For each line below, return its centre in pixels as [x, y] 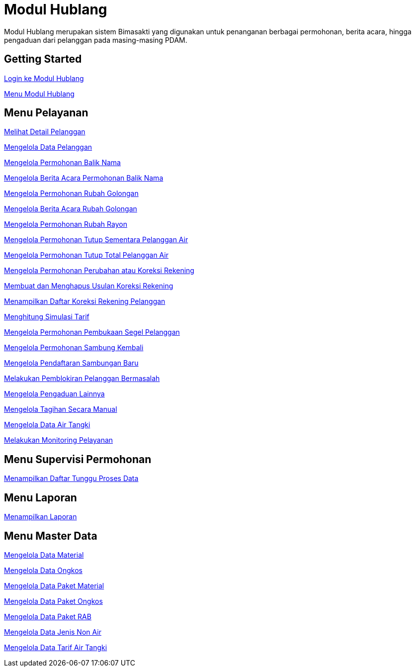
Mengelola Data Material [44, 555]
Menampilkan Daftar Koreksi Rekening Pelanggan [85, 301]
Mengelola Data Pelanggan [48, 147]
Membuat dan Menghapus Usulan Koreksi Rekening [89, 286]
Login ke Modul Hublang [44, 78]
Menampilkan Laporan [41, 517]
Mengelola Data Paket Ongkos [53, 601]
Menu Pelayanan [46, 113]
